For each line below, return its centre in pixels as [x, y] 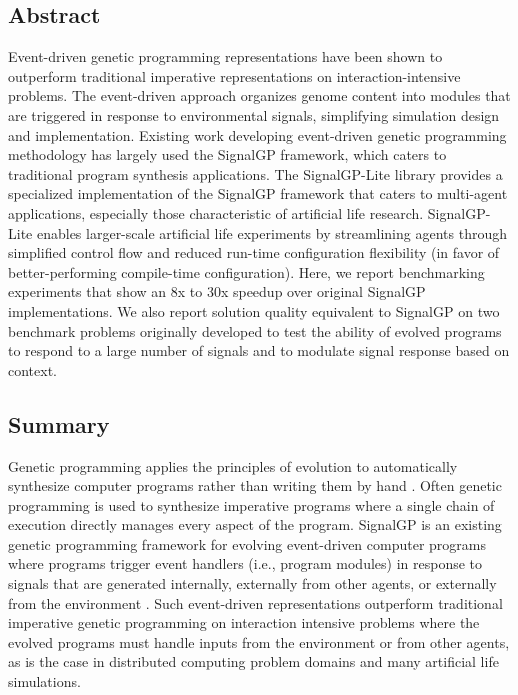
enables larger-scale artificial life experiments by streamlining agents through [271, 232]
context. [32, 369]
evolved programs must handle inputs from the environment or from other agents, [259, 641]
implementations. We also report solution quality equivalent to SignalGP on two [254, 310]
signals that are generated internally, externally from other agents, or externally [252, 583]
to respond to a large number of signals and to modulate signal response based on [259, 350]
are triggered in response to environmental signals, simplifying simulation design [254, 114]
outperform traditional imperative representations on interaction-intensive [234, 75]
